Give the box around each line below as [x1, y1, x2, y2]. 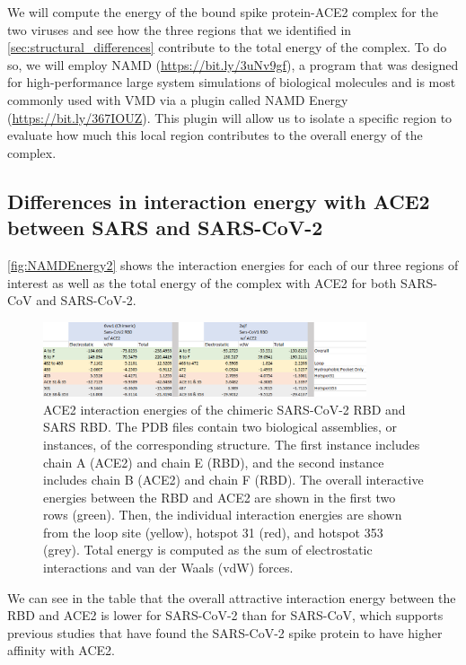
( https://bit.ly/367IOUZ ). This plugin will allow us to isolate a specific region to [7, 108, 453, 127]
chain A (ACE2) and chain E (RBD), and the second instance [43, 452, 384, 471]
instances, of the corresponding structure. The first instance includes [43, 434, 420, 453]
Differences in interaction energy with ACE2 [7, 187, 430, 214]
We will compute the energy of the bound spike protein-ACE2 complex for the [7, 3, 438, 21]
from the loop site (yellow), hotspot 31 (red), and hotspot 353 [43, 522, 383, 541]
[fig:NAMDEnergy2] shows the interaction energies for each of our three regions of [7, 255, 459, 274]
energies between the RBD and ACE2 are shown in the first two [43, 487, 396, 506]
